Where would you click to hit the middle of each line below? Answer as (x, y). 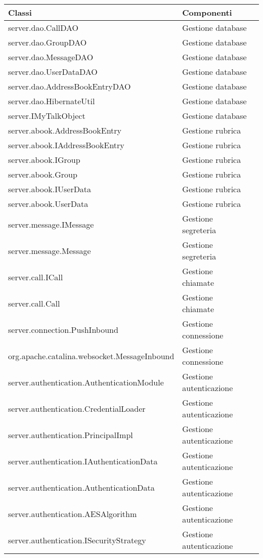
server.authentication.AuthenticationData (81, 487)
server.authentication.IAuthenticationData (83, 461)
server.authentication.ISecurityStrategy (77, 540)
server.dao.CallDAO (43, 28)
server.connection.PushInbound (63, 329)
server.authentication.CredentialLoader (77, 408)
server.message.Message (50, 250)
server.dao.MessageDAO (51, 57)
